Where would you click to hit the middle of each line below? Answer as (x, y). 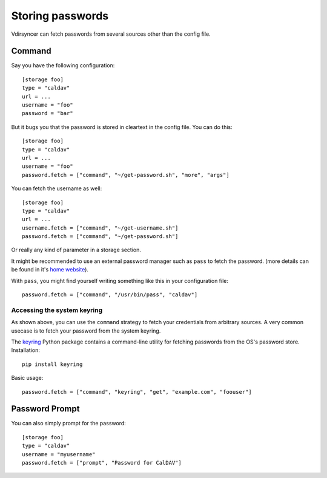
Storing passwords (60, 16)
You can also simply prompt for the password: (69, 423)
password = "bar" (48, 113)
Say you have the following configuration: (63, 65)
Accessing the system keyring (57, 310)
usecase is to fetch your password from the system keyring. (86, 331)
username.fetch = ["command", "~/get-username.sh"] (100, 228)
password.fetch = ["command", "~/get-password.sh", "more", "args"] (126, 175)
